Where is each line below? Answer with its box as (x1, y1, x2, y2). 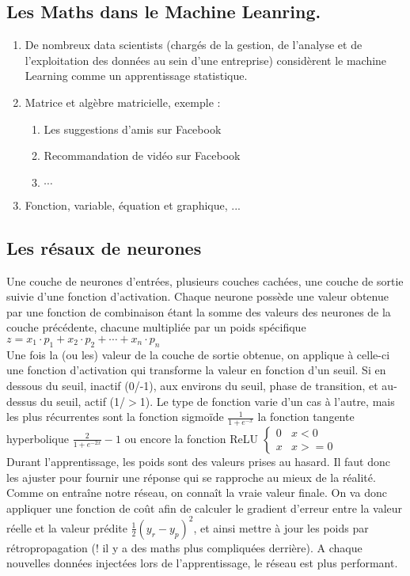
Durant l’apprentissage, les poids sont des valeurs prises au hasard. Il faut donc (6, 453, 390, 469)
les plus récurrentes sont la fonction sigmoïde (6, 408, 224, 425)
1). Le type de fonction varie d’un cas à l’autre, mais (139, 392, 395, 409)
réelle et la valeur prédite (6, 519, 127, 536)
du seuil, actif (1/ (40, 392, 126, 409)
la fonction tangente (257, 408, 355, 425)
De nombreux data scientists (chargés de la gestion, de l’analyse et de (25, 36, 363, 53)
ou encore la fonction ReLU (124, 430, 258, 446)
